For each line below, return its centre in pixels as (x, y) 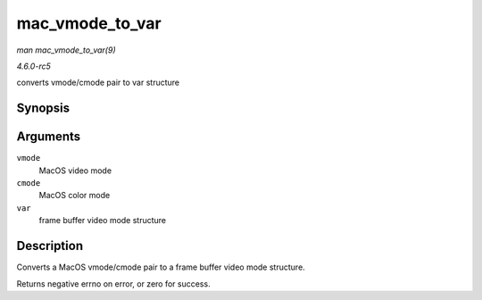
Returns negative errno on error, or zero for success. (113, 283)
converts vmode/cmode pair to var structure (98, 83)
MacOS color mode (75, 196)
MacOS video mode (75, 171)
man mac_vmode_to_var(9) (66, 50)
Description (50, 246)
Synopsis (43, 108)
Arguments (49, 137)
